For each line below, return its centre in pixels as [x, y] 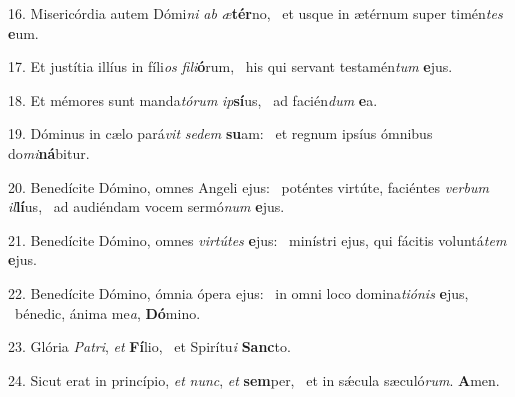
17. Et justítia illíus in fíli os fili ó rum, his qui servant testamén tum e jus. [230, 66]
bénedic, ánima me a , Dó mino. [107, 312]
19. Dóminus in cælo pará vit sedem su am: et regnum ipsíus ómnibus [220, 133]
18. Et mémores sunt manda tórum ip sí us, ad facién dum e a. [193, 99]
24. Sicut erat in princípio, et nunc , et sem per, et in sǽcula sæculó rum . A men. [254, 379]
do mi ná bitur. [49, 152]
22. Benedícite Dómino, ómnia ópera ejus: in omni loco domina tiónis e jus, [238, 292]
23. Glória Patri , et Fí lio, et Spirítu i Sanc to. [149, 346]
